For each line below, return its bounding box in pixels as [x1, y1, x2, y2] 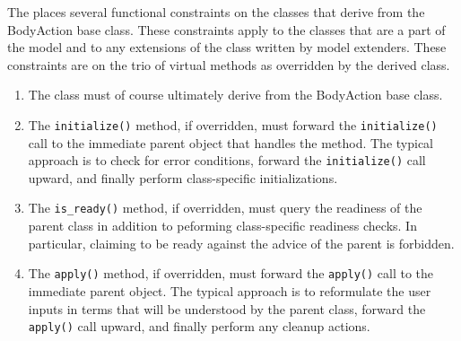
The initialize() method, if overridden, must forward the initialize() [28, 115, 438, 134]
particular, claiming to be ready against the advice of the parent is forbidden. [28, 233, 455, 252]
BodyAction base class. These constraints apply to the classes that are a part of [7, 20, 446, 39]
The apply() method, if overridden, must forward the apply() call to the [28, 264, 434, 283]
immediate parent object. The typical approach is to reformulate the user [28, 281, 431, 300]
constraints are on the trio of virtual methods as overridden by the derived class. [7, 55, 450, 74]
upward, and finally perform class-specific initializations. [28, 168, 338, 187]
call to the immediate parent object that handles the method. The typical [28, 133, 434, 152]
